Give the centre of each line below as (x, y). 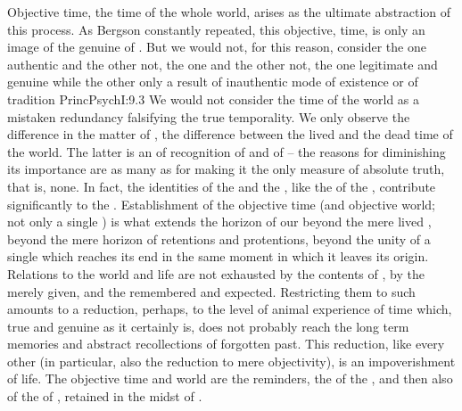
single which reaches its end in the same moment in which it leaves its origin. (218, 256)
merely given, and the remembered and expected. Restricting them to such (211, 291)
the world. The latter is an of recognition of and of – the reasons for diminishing (227, 151)
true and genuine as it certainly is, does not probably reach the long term (208, 326)
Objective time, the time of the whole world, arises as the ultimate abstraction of (229, 12)
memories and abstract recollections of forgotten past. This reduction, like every (226, 344)
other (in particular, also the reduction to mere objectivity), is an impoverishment (231, 361)
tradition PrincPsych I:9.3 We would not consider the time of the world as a (214, 99)
